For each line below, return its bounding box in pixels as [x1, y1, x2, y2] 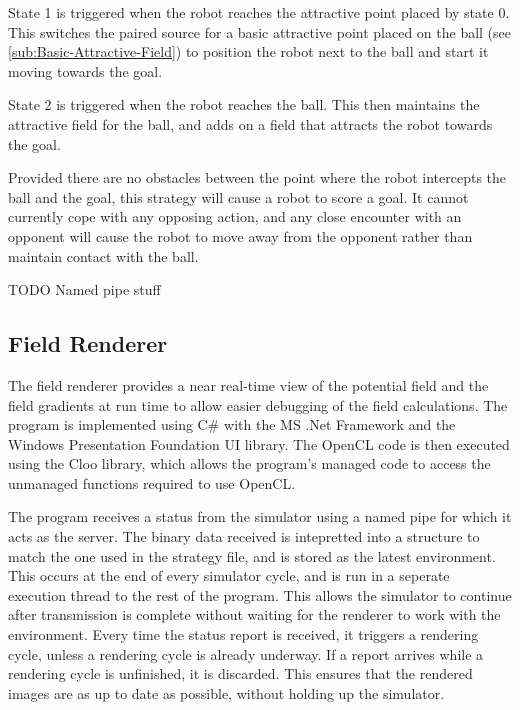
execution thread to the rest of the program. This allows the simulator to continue [8, 584, 512, 605]
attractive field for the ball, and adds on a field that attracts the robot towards [8, 113, 493, 134]
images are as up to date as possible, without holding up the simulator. [8, 682, 445, 703]
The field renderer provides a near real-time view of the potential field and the [8, 374, 489, 395]
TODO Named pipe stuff [8, 279, 161, 300]
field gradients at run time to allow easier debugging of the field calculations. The [8, 394, 508, 415]
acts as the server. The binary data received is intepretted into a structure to [8, 526, 480, 547]
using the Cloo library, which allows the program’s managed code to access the [8, 453, 491, 474]
